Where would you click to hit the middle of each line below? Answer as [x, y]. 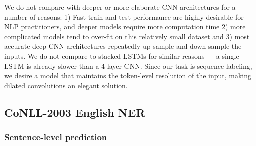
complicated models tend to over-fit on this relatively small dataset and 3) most [127, 36]
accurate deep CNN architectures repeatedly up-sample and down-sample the [123, 46]
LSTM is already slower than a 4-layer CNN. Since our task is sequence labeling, [128, 65]
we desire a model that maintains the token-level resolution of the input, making [128, 76]
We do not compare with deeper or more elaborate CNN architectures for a [120, 7]
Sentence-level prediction [56, 137]
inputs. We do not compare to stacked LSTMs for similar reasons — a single [122, 55]
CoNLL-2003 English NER [75, 112]
